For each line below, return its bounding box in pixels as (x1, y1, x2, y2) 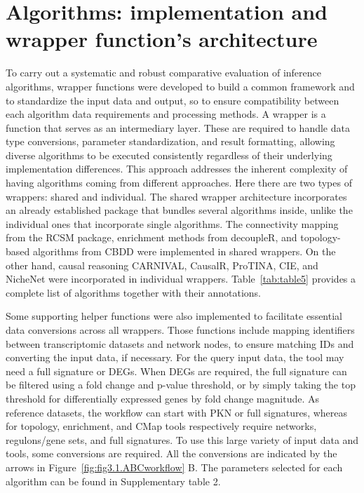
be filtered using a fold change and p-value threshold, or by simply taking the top (6, 377, 356, 392)
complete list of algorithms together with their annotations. (6, 285, 261, 299)
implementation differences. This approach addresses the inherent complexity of (6, 161, 348, 176)
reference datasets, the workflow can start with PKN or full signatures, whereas (6, 405, 348, 419)
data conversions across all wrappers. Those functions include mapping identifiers (6, 323, 355, 337)
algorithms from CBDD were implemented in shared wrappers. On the (32, 244, 336, 259)
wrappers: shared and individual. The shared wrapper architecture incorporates (6, 189, 347, 203)
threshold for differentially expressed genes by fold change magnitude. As (6, 391, 319, 405)
